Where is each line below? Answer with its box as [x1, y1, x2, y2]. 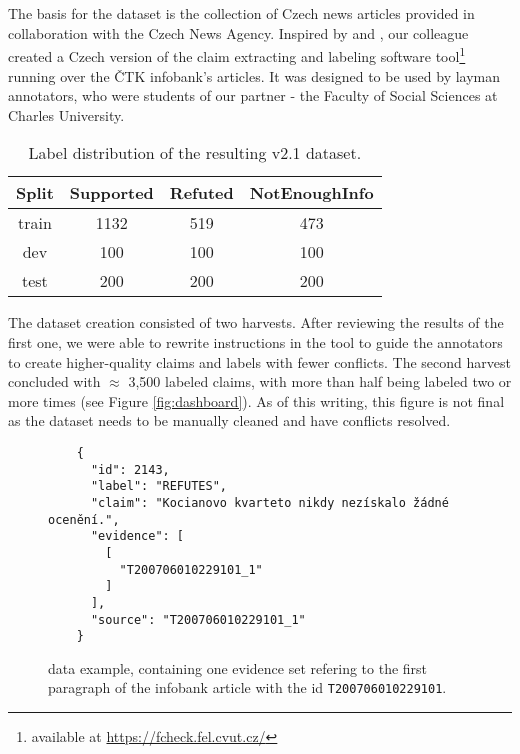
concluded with [8, 371, 101, 392]
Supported [69, 181, 154, 205]
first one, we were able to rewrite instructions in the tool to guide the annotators [8, 332, 503, 352]
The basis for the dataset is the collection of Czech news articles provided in [8, 3, 475, 24]
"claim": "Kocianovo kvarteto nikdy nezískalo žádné [90, 495, 449, 510]
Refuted [169, 181, 234, 205]
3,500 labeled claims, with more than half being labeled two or [128, 371, 512, 392]
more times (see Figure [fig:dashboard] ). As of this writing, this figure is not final [8, 390, 505, 411]
